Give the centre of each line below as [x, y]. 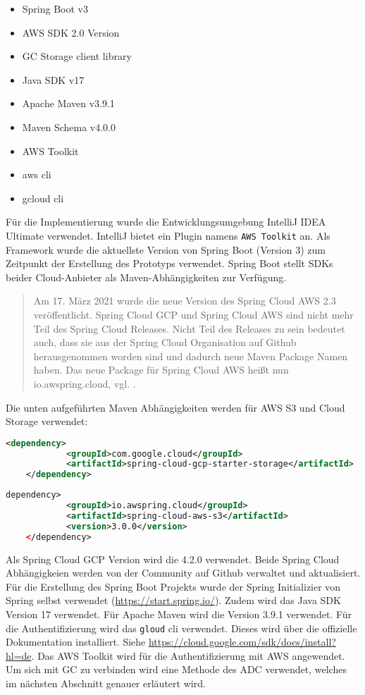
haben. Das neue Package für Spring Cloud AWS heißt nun [161, 370]
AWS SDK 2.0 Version [71, 32]
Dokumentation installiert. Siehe [76, 642]
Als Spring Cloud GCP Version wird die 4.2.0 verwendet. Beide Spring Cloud [173, 559]
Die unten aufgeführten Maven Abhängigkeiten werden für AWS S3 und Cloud [175, 407]
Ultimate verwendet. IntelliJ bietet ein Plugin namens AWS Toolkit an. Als [168, 235]
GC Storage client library [77, 56]
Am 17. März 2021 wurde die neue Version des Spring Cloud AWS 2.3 [185, 301]
